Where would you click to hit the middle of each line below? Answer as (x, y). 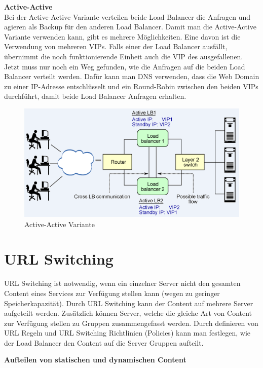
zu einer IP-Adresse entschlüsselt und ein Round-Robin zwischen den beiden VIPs (131, 86)
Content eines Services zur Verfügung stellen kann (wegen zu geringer (112, 293)
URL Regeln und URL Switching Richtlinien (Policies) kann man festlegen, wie (127, 333)
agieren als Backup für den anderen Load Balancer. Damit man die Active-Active (130, 27)
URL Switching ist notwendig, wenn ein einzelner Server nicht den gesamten (122, 283)
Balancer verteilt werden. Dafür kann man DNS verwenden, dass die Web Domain (132, 76)
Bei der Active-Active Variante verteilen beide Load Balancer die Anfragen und (127, 16)
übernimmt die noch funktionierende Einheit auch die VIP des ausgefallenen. (124, 56)
